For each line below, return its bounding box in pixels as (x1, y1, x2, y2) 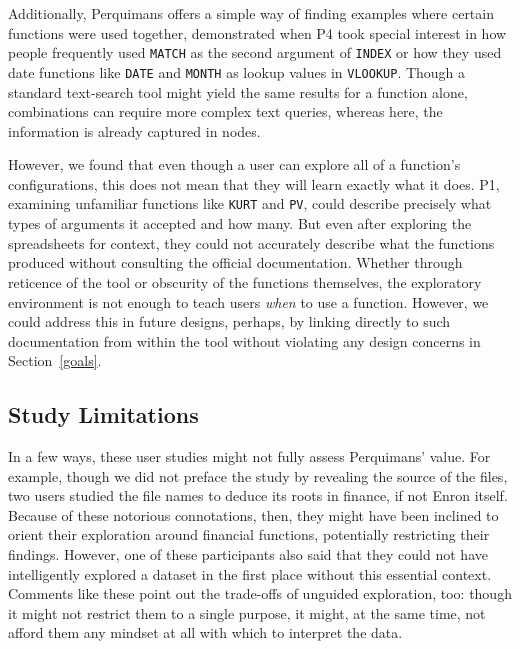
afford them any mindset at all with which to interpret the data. (8, 622, 403, 643)
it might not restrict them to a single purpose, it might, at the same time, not (8, 602, 486, 623)
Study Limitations (8, 399, 199, 430)
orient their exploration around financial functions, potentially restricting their (8, 524, 490, 545)
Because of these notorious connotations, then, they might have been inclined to (8, 504, 499, 525)
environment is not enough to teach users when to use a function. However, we (8, 291, 489, 312)
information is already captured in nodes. (8, 120, 261, 141)
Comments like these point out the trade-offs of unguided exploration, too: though (8, 583, 512, 604)
